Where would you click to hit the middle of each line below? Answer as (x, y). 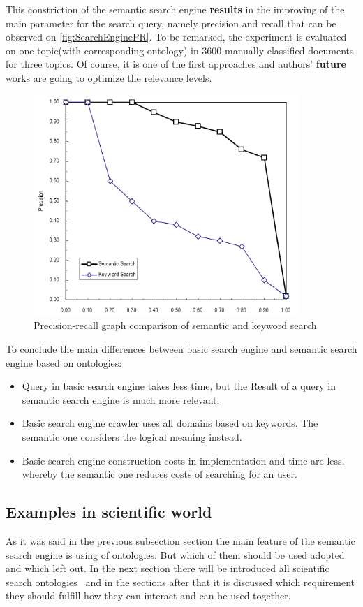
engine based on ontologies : (64, 362)
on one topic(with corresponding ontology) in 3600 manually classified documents (180, 50)
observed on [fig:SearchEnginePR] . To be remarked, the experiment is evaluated (176, 37)
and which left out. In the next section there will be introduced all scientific (168, 568)
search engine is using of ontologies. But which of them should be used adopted (175, 554)
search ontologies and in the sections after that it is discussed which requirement (180, 582)
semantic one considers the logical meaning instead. (132, 437)
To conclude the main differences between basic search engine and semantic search (181, 349)
